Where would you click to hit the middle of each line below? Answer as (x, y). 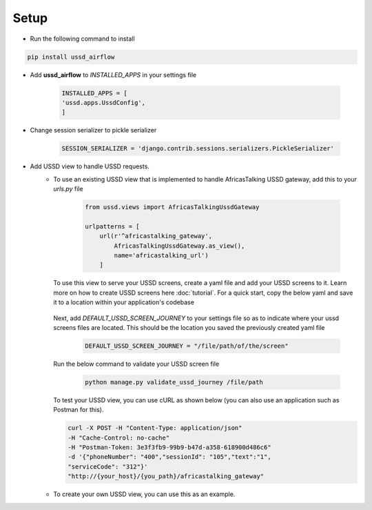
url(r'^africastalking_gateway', (156, 236)
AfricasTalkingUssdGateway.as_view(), (179, 246)
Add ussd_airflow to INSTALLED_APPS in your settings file (113, 75)
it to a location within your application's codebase (124, 302)
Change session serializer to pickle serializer (93, 130)
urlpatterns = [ (113, 226)
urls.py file (68, 189)
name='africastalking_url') (162, 255)
